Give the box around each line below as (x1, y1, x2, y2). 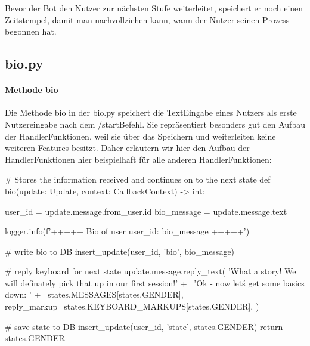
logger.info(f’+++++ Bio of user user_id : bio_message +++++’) (5, 225, 250, 237)
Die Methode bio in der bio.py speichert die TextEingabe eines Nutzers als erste (5, 106, 297, 119)
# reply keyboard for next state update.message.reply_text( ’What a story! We (5, 265, 296, 277)
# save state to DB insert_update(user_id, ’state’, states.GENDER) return (5, 320, 283, 332)
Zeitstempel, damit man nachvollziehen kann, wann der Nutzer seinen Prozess (5, 13, 290, 26)
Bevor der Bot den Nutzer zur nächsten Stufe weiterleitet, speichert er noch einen (5, 2, 303, 14)
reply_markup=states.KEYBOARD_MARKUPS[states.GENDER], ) (5, 300, 259, 313)
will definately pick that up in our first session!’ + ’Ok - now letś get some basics (5, 276, 305, 289)
